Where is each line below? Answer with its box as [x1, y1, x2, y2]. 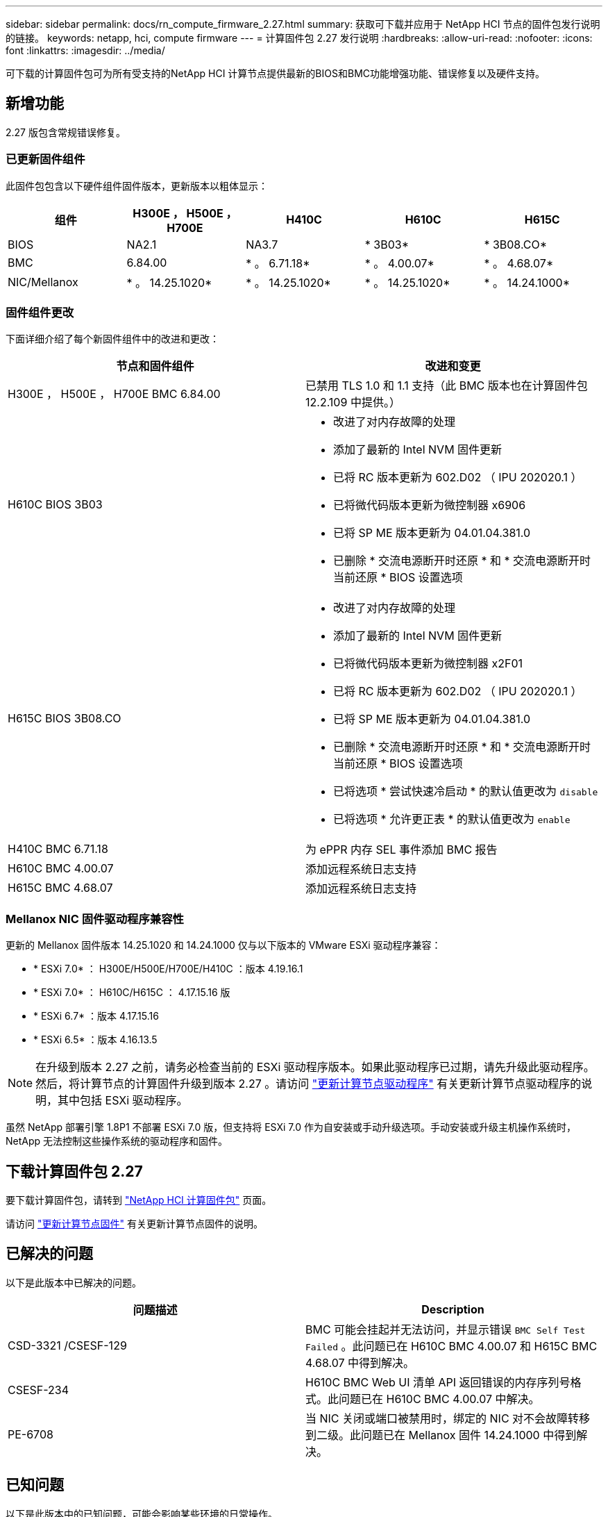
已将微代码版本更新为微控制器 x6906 [333, 498, 526, 513]
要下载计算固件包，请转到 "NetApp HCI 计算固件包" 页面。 [6, 1193, 272, 1206]
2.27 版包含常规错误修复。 [6, 126, 126, 138]
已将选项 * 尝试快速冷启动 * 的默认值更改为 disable [333, 784, 598, 799]
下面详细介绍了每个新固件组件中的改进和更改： [6, 333, 219, 345]
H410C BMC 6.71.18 [8, 842, 108, 856]
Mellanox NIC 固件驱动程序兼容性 [6, 911, 184, 926]
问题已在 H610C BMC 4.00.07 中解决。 [339, 1391, 540, 1406]
